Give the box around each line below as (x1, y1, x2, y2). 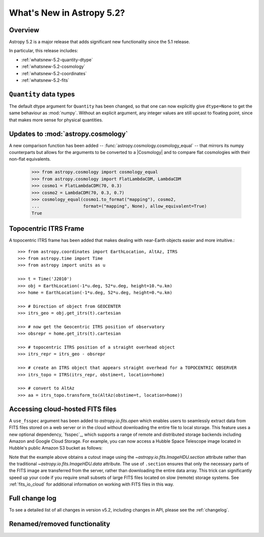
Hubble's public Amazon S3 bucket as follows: (9, 445, 103, 451)
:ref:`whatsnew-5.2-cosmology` (21, 64, 86, 69)
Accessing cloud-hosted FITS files (9, 405, 117, 413)
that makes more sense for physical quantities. (9, 117, 103, 123)
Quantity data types (9, 90, 75, 98)
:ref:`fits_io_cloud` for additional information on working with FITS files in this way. (9, 481, 175, 487)
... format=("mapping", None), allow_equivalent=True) (31, 203, 207, 209)
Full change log (9, 494, 57, 503)
